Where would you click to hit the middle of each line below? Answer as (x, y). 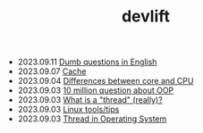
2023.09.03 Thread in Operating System (92, 119)
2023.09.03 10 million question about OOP (96, 90)
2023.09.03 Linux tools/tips (68, 110)
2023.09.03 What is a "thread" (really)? (90, 100)
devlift (146, 17)
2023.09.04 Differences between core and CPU (106, 81)
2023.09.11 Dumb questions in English (87, 62)
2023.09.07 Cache (52, 71)
